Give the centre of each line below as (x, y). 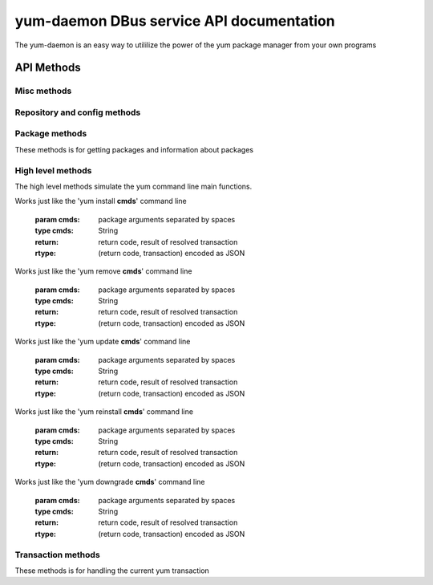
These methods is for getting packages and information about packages (134, 149)
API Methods (48, 68)
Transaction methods (57, 555)
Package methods (51, 134)
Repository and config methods (78, 112)
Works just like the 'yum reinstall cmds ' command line (104, 412)
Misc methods (43, 91)
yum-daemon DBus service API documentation (175, 21)
